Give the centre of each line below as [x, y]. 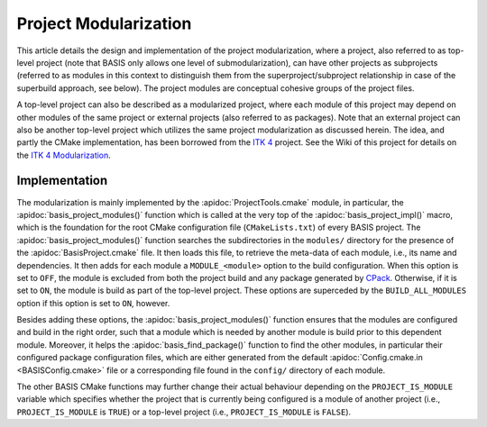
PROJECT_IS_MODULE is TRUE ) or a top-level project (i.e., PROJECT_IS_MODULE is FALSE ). [184, 412]
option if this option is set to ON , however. [93, 303]
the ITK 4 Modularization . [64, 155]
